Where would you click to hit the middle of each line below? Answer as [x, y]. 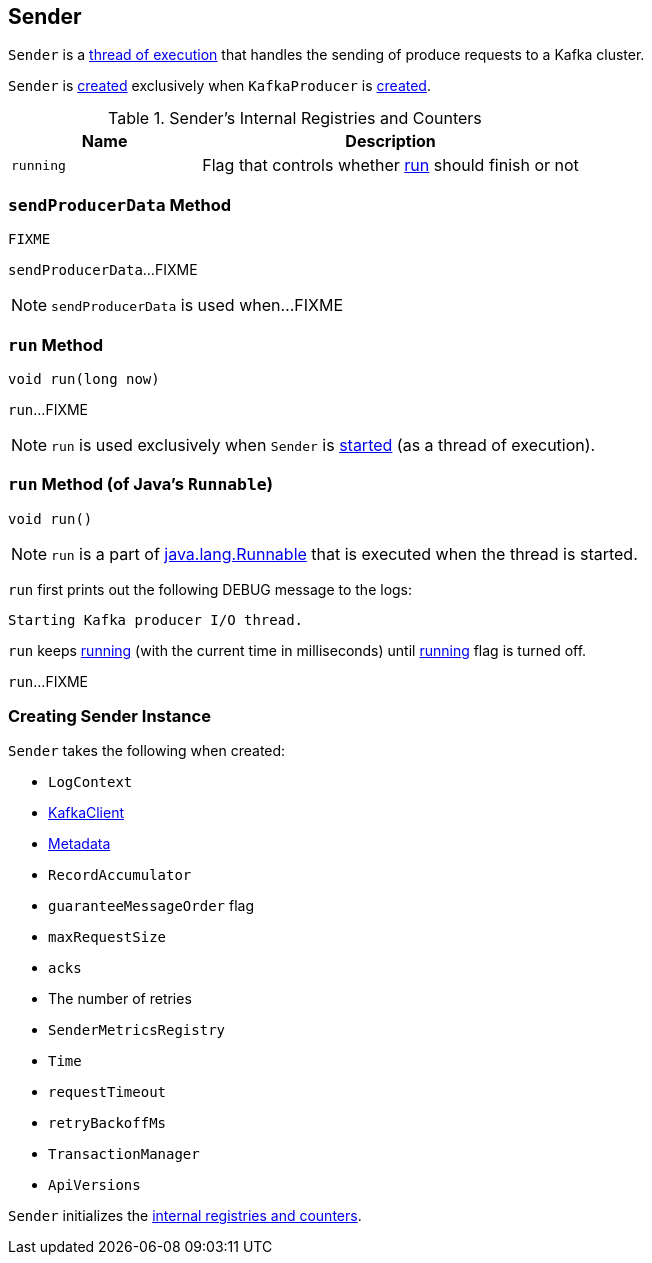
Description [390, 141]
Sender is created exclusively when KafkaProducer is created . [219, 86]
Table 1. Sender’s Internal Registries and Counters [295, 118]
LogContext [90, 782]
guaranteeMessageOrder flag [151, 906]
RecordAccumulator [120, 875]
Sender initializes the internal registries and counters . [185, 1216]
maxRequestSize [107, 937]
